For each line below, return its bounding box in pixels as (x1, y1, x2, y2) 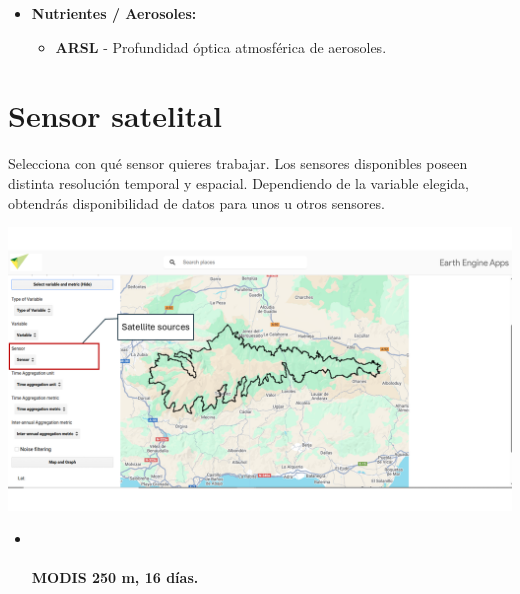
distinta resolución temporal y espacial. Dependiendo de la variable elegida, (8, 172, 470, 193)
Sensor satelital (8, 95, 222, 136)
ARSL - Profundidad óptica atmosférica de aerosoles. (55, 36, 387, 57)
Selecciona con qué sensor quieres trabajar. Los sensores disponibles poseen (8, 153, 468, 174)
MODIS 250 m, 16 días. (31, 567, 199, 588)
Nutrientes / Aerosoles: (31, 3, 197, 23)
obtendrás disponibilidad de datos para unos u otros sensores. (8, 192, 385, 213)
